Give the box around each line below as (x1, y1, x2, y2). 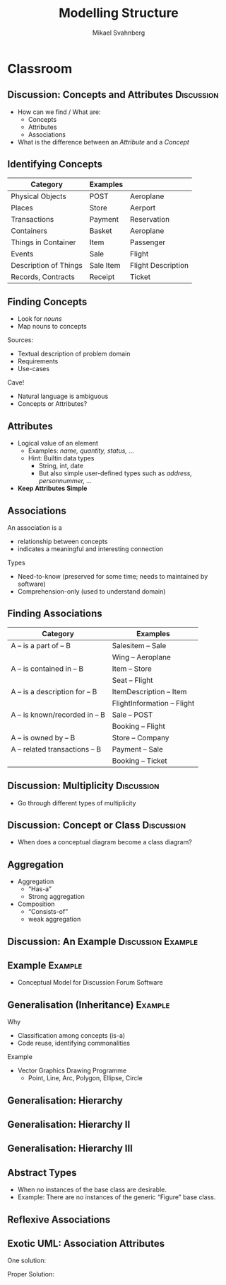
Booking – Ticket (112, 756, 167, 766)
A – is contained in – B (11, 664, 83, 674)
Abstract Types (7, 1167, 77, 1179)
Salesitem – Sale (112, 640, 167, 650)
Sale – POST (112, 710, 153, 720)
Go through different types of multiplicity (17, 798, 136, 807)
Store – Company (112, 732, 169, 742)
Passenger (129, 237, 166, 247)
